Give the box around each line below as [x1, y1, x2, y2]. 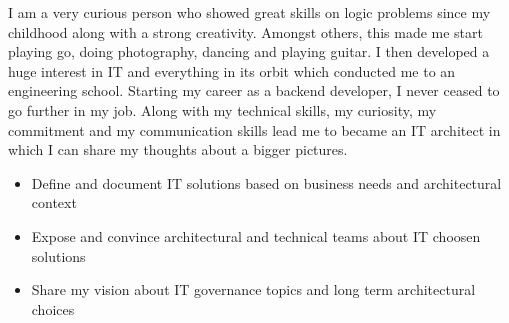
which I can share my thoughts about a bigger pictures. [8, 139, 348, 160]
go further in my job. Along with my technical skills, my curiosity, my [8, 99, 437, 120]
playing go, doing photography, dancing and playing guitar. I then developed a [8, 41, 490, 62]
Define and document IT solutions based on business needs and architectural [31, 172, 502, 193]
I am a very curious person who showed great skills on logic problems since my [8, 2, 491, 22]
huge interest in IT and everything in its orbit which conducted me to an [8, 60, 456, 81]
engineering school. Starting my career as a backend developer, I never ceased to [8, 80, 500, 101]
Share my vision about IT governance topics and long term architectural [31, 279, 476, 300]
